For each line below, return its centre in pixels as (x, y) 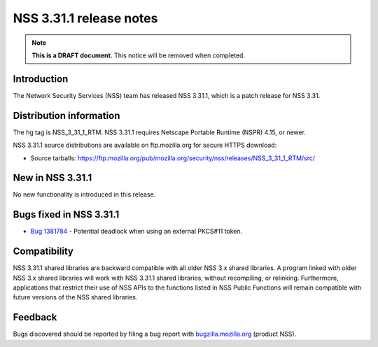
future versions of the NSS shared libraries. (75, 297)
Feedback (35, 317)
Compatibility (43, 252)
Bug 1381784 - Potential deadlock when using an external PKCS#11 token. (136, 232)
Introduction (41, 79)
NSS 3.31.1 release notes (85, 18)
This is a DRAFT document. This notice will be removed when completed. (138, 55)
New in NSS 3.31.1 (52, 178)
